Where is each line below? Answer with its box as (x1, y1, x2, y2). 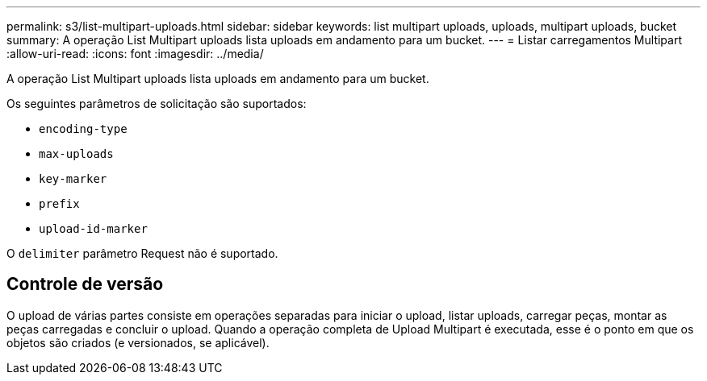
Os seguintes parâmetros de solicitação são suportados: (6, 97, 307, 110)
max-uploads (39, 147, 114, 160)
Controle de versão (6, 274, 164, 295)
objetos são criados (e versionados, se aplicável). (6, 335, 270, 350)
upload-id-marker (39, 222, 148, 235)
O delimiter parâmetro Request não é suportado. (6, 246, 278, 260)
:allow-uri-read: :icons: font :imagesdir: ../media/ (6, 47, 264, 60)
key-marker (39, 172, 107, 185)
